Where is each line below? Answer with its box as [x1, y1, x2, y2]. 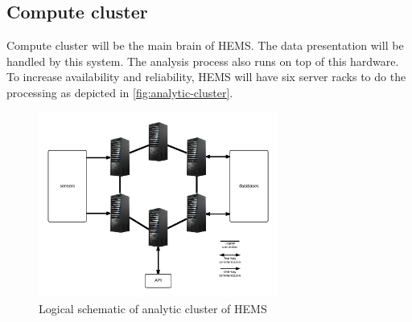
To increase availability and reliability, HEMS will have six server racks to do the [6, 68, 406, 85]
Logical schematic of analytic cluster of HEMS [39, 300, 267, 316]
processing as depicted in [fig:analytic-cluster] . [6, 84, 233, 100]
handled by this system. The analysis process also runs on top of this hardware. [6, 52, 399, 69]
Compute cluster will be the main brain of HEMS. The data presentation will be [6, 37, 404, 54]
